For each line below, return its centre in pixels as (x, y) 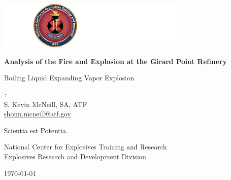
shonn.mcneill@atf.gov (37, 114)
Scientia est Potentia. (36, 130)
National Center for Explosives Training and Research (85, 147)
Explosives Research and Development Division (75, 156)
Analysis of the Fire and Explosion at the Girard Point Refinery (115, 61)
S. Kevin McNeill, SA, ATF (46, 104)
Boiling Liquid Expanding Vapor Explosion (69, 78)
